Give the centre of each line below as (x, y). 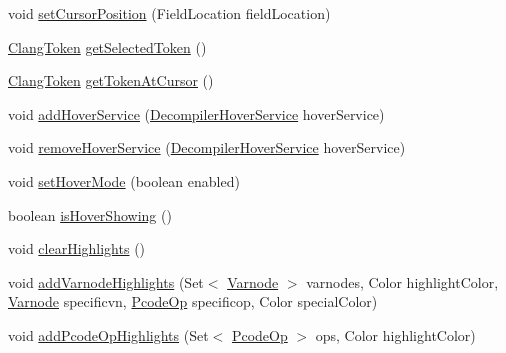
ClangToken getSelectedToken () (107, 46)
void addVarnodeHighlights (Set (106, 281)
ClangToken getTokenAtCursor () (111, 80)
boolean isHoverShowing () (90, 214)
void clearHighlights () (77, 248)
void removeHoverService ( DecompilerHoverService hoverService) (207, 147)
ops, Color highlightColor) (395, 334)
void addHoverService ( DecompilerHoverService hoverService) (196, 113)
